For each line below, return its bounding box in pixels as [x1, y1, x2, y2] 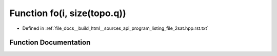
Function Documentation [9, 38, 91, 47]
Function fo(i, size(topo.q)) [9, 8, 126, 19]
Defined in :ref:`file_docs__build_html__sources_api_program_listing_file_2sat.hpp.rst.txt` [22, 25, 209, 31]
